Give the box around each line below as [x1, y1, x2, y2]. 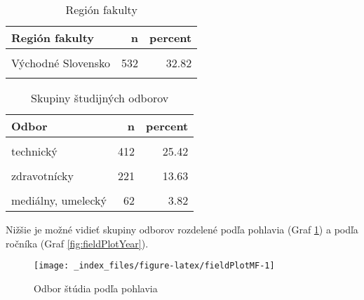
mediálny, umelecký [11, 192, 107, 208]
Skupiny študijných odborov [31, 90, 169, 106]
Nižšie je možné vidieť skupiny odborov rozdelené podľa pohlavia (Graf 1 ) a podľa [6, 222, 358, 236]
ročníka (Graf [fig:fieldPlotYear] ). [6, 236, 149, 250]
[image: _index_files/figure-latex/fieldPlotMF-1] [34, 261, 275, 271]
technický [11, 143, 58, 159]
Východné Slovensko [11, 55, 110, 71]
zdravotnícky [11, 168, 74, 184]
